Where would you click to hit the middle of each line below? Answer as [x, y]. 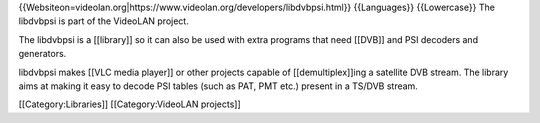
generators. [42, 54]
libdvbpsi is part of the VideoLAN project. [103, 21]
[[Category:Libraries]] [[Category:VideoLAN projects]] [130, 104]
